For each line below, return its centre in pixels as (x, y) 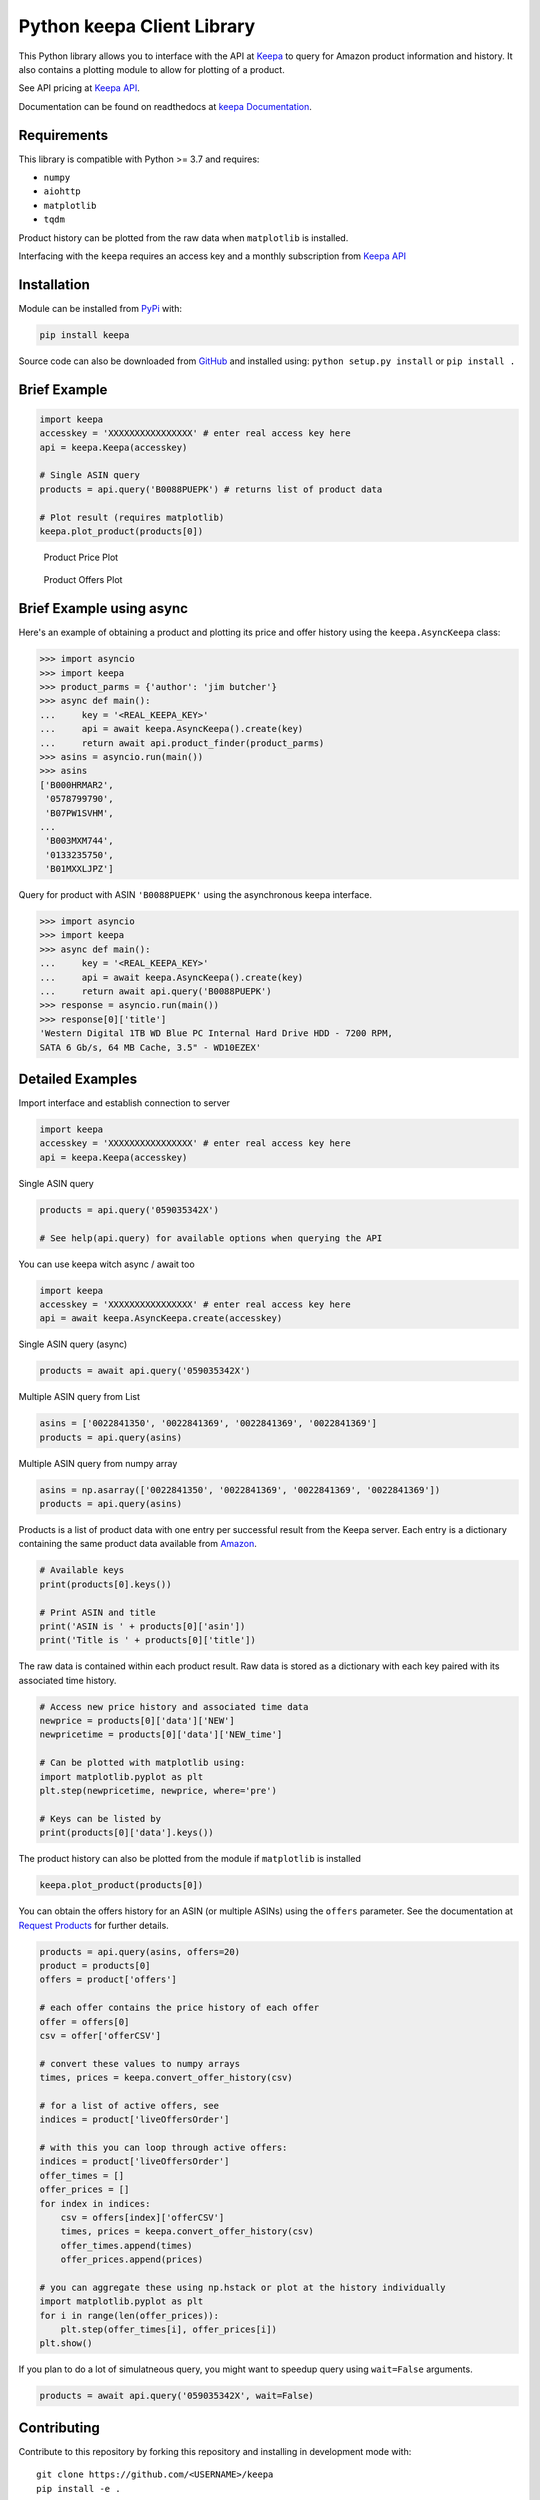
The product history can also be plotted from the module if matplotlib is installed (190, 1859)
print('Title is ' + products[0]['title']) (148, 1640)
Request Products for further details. (93, 1925)
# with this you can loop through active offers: (163, 2148)
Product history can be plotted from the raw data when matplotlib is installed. (183, 237)
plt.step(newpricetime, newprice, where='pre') (158, 1791)
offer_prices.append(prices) (132, 2259)
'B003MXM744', (79, 841)
